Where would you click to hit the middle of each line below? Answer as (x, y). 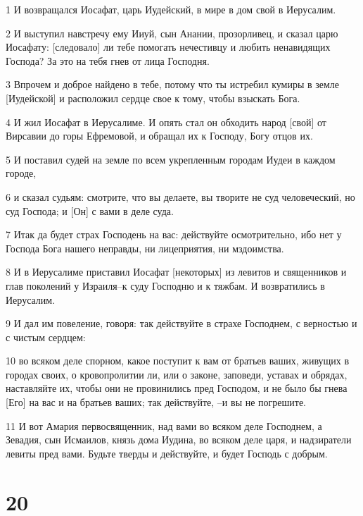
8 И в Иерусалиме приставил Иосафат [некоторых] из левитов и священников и (176, 272)
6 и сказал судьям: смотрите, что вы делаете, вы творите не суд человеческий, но (180, 196)
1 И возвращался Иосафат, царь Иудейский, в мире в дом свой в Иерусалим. (171, 9)
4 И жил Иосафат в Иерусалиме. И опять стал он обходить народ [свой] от (166, 122)
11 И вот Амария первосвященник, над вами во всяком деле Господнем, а (164, 425)
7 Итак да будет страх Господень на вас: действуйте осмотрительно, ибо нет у (174, 234)
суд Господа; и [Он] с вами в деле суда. (90, 210)
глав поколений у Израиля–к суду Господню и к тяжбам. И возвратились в (165, 285)
